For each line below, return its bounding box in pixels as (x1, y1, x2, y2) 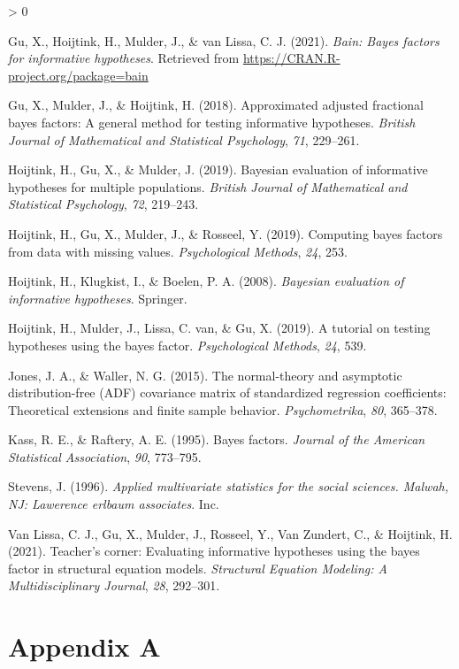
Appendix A (8, 628, 161, 665)
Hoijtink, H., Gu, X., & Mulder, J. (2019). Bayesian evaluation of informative (8, 160, 428, 179)
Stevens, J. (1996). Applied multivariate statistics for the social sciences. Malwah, (8, 477, 448, 496)
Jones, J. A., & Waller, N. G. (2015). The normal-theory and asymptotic (8, 365, 402, 384)
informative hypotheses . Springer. (8, 288, 187, 307)
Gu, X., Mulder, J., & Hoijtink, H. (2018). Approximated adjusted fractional (8, 96, 424, 114)
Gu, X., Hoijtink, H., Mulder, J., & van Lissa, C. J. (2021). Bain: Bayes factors (8, 31, 440, 50)
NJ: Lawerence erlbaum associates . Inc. (8, 495, 219, 513)
